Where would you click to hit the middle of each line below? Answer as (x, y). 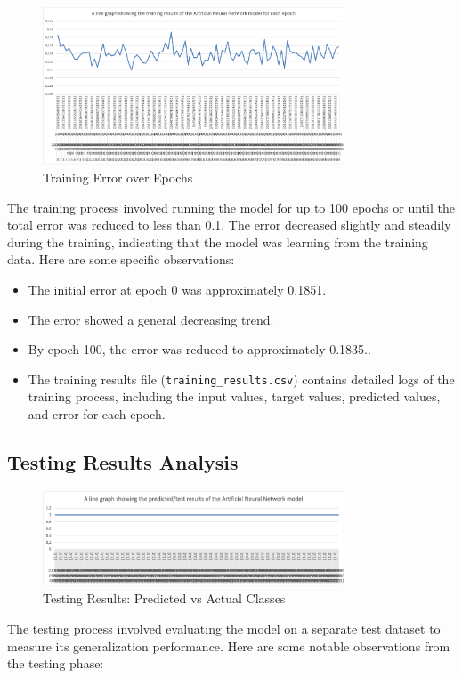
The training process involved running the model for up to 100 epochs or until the (231, 207)
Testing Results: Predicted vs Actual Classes (164, 598)
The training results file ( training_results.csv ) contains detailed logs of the (241, 379)
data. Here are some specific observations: (121, 259)
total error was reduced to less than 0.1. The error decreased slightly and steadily (229, 225)
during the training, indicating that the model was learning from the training (218, 242)
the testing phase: (56, 663)
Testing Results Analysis (123, 461)
